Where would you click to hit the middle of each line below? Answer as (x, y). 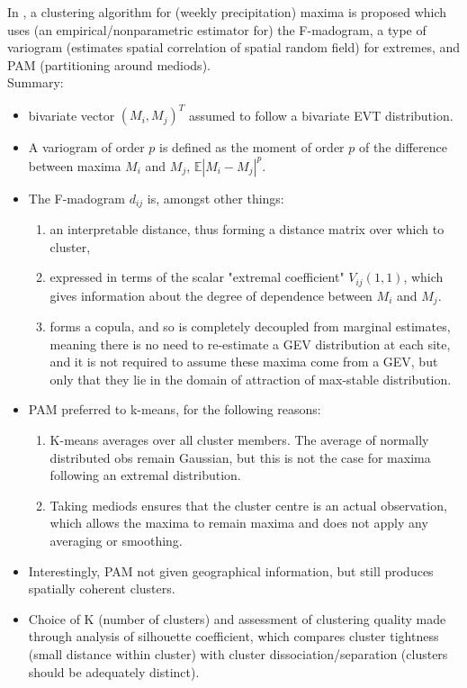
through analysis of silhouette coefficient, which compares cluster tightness (233, 636)
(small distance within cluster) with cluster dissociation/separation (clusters (238, 654)
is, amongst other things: (216, 198)
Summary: (36, 82)
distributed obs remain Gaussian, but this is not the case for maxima (240, 457)
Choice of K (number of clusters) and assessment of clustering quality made (237, 618)
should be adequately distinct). (114, 671)
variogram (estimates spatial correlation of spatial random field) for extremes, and (234, 47)
